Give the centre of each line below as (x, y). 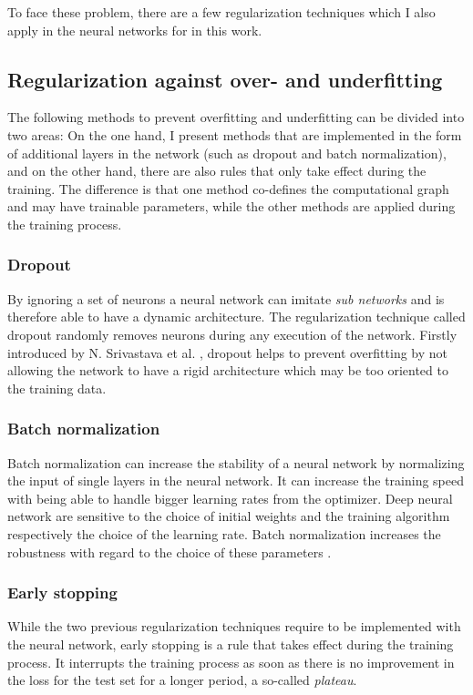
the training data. (57, 388)
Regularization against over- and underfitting (225, 79)
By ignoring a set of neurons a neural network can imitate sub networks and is (226, 298)
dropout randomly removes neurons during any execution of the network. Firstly (232, 334)
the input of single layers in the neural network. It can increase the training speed (236, 480)
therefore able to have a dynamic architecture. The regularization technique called (236, 317)
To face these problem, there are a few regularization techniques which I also (221, 12)
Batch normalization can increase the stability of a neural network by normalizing (236, 462)
